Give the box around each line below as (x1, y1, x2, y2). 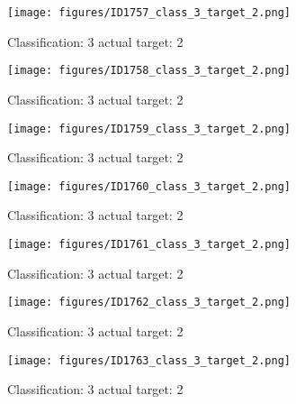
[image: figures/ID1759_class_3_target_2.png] (7, 122, 291, 135)
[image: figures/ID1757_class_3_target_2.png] (7, 6, 291, 19)
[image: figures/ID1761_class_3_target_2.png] (7, 238, 291, 251)
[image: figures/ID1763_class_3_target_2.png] (7, 353, 291, 367)
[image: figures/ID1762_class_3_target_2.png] (7, 296, 291, 309)
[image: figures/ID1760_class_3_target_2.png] (7, 179, 291, 193)
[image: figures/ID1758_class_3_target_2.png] (7, 64, 291, 78)
